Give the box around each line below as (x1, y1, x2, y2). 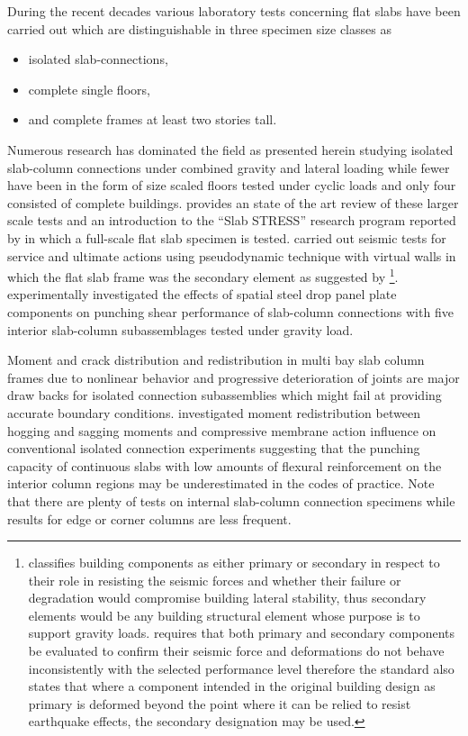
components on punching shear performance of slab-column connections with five (7, 302, 454, 321)
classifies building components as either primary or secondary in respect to (28, 553, 440, 572)
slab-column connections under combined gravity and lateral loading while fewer (7, 158, 450, 177)
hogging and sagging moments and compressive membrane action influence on (7, 421, 436, 440)
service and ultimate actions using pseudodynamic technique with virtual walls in (7, 246, 456, 265)
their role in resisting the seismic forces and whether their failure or (28, 570, 401, 589)
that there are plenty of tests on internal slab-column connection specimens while (7, 491, 455, 510)
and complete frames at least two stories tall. (28, 110, 277, 129)
